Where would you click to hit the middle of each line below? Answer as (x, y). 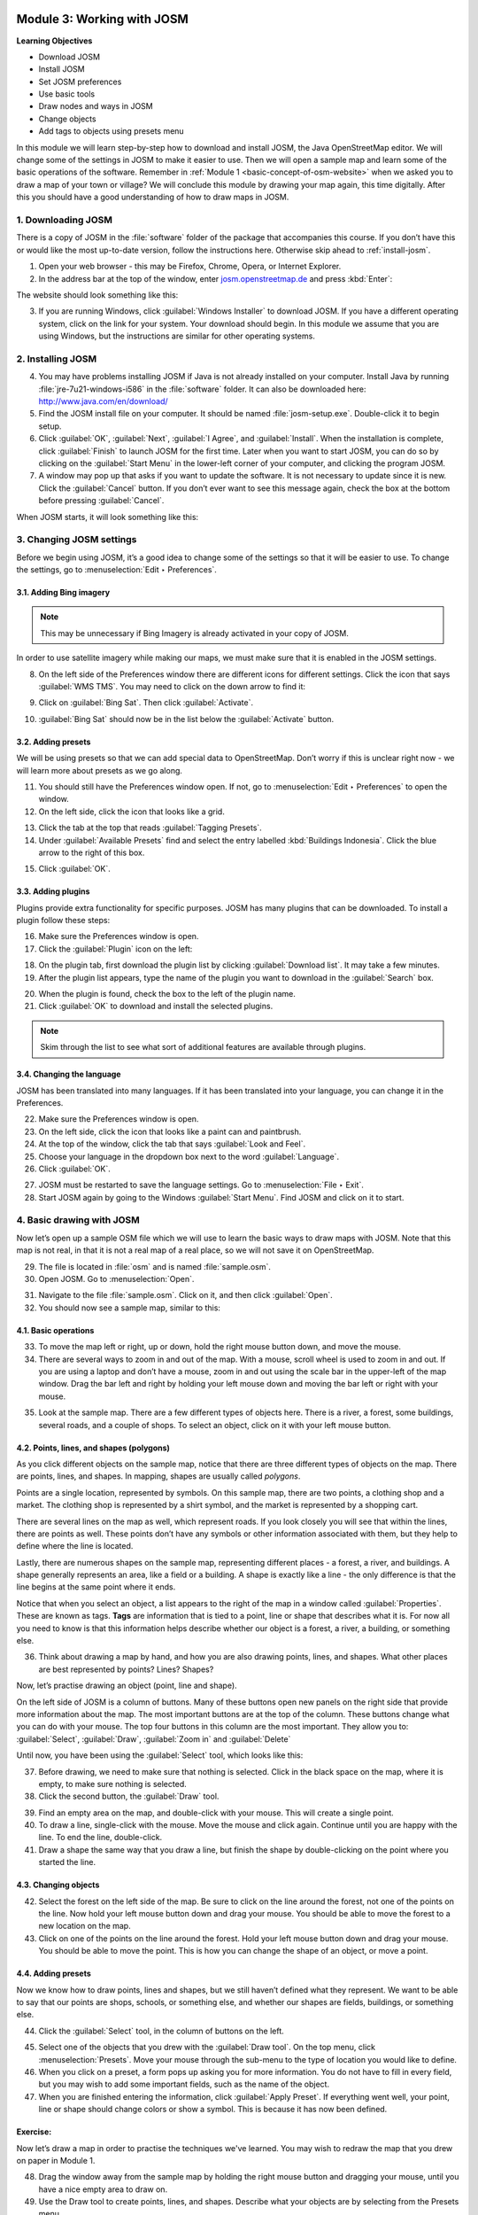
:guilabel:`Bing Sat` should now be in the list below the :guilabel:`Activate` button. (186, 719)
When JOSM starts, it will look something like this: (108, 517)
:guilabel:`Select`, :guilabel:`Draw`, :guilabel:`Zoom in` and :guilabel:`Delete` (154, 1739)
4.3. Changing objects (58, 1885)
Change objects (67, 119)
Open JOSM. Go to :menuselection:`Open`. (116, 1279)
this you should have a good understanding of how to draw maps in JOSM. (153, 197)
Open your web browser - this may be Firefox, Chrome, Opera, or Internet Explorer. (190, 267)
